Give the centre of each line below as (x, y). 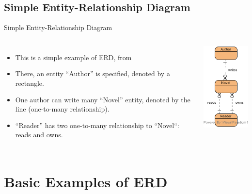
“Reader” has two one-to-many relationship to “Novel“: (97, 125)
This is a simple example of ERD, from (73, 57)
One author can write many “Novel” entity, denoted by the (103, 99)
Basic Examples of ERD (86, 182)
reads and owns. (39, 135)
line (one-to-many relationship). (62, 109)
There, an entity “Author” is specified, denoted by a (93, 73)
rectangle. (30, 83)
